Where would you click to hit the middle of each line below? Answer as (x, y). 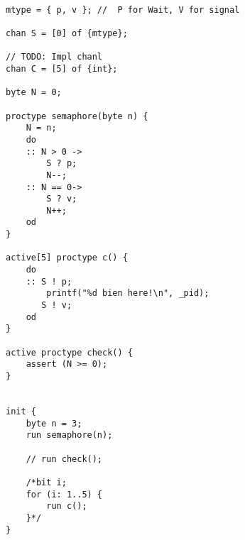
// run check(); (64, 459)
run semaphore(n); (69, 435)
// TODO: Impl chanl (54, 57)
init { (21, 411)
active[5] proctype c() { (67, 258)
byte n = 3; (54, 423)
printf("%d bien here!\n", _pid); (128, 293)
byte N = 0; (34, 93)
